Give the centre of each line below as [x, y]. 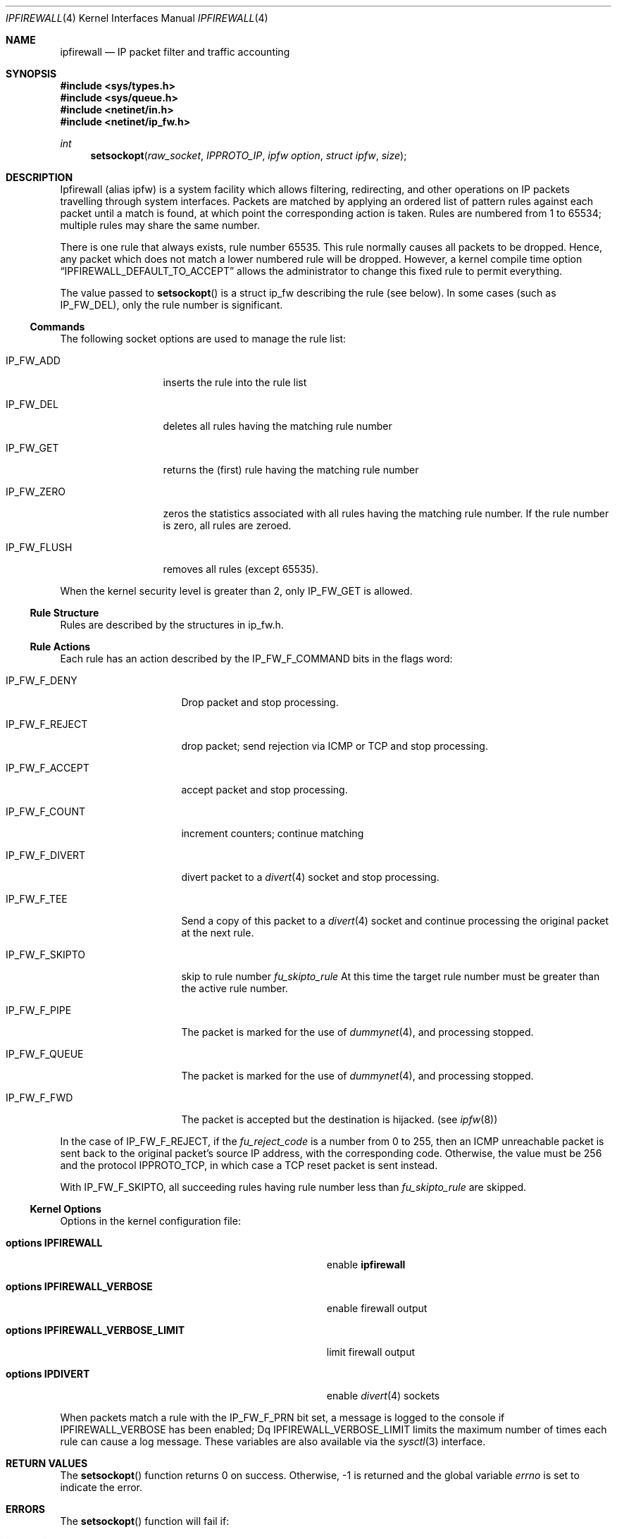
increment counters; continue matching [273, 833]
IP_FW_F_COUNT [46, 811]
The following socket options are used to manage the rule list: [203, 339]
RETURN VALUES [47, 1463]
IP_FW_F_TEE [37, 899]
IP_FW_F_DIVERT [46, 855]
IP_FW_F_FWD [39, 1098]
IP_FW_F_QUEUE [45, 1054]
